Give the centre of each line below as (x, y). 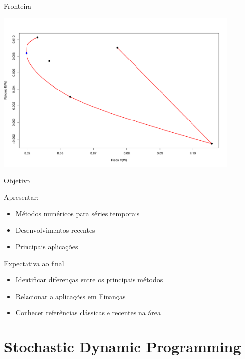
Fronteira (18, 6)
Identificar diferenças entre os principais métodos (89, 280)
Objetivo (17, 180)
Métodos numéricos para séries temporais (78, 213)
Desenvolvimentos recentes (55, 230)
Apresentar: (21, 197)
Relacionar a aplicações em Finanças (70, 296)
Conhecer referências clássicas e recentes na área (88, 313)
